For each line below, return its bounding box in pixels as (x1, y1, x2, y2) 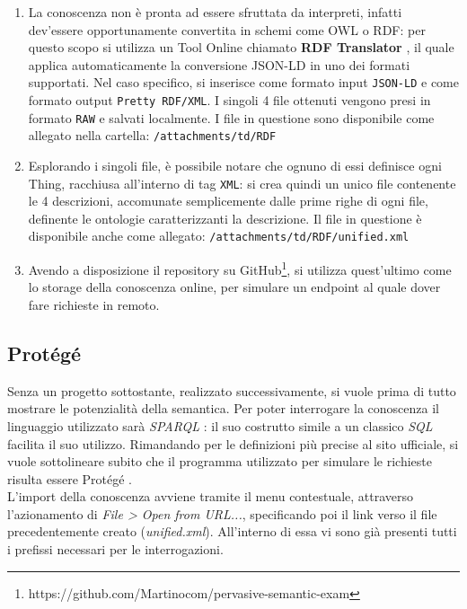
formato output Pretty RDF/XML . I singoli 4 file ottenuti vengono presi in (28, 91, 431, 110)
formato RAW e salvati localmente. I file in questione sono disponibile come (28, 108, 435, 127)
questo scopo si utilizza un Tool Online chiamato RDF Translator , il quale (28, 38, 454, 57)
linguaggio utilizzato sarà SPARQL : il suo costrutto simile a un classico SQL (7, 416, 433, 435)
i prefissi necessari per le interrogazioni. (7, 540, 224, 559)
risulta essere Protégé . (7, 469, 132, 488)
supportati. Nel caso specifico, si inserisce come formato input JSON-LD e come (28, 73, 459, 92)
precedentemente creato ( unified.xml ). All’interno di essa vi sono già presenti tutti (7, 522, 457, 541)
